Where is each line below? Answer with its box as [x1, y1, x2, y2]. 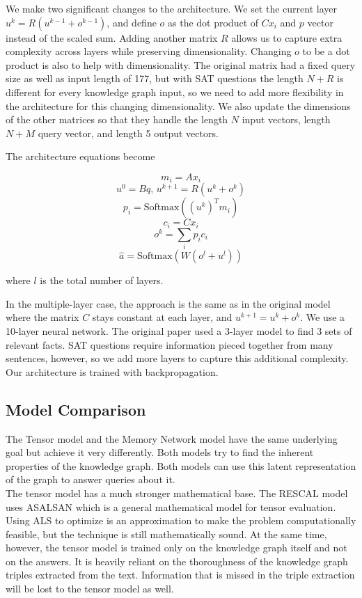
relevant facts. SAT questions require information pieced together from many [6, 337, 333, 352]
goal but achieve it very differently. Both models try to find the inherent [6, 445, 314, 459]
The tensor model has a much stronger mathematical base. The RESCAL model [6, 485, 348, 500]
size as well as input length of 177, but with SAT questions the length [6, 71, 304, 86]
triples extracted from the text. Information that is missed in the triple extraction [6, 567, 355, 582]
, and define [107, 15, 157, 29]
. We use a [300, 310, 345, 324]
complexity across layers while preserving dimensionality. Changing [6, 44, 292, 58]
